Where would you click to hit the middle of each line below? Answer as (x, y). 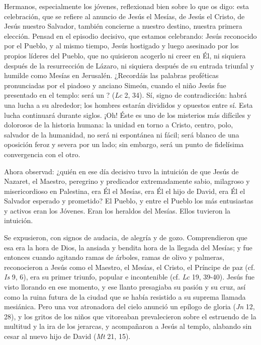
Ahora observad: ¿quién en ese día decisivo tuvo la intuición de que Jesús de (121, 171)
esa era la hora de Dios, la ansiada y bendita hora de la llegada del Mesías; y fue (128, 247)
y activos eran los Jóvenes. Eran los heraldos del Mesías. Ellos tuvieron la (117, 210)
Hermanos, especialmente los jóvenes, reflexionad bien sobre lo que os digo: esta (127, 6)
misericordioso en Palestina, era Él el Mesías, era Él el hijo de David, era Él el (125, 191)
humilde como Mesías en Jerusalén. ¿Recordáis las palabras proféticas (111, 75)
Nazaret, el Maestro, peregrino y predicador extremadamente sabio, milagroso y (127, 181)
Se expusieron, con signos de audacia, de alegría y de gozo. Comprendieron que (126, 237)
